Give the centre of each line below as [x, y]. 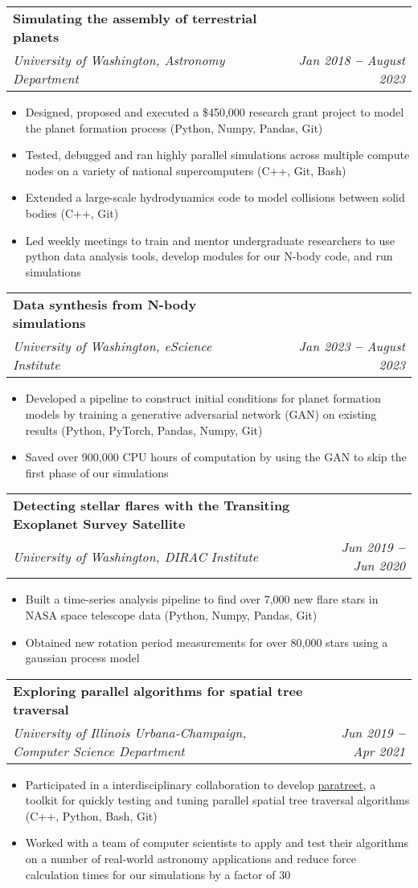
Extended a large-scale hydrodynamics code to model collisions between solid [215, 197]
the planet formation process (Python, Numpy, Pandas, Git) [174, 127]
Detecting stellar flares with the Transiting [152, 505]
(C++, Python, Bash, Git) [91, 815]
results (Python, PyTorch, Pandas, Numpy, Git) [144, 430]
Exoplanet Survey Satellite [99, 524]
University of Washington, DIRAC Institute [136, 556]
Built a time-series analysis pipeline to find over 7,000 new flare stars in [202, 599]
